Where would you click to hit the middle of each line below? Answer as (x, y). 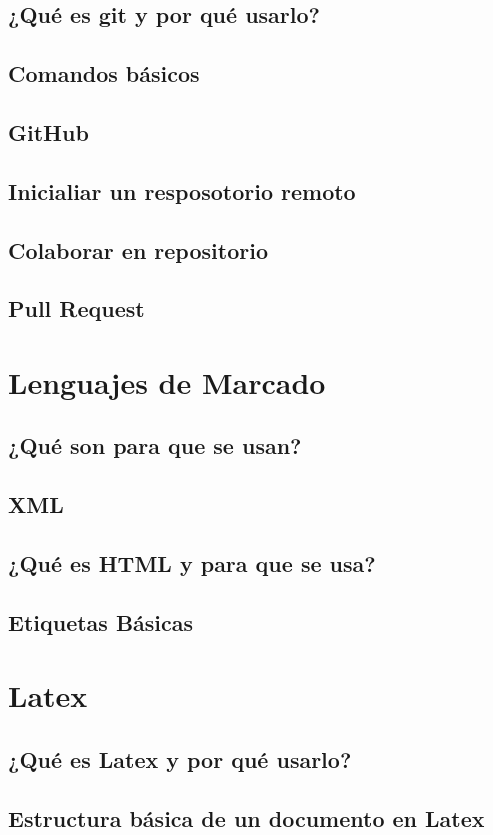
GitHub (48, 131)
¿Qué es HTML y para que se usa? (192, 563)
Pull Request (76, 308)
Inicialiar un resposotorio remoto (182, 190)
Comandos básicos (104, 73)
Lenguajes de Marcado (167, 381)
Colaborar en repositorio (138, 249)
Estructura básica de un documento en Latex (246, 817)
